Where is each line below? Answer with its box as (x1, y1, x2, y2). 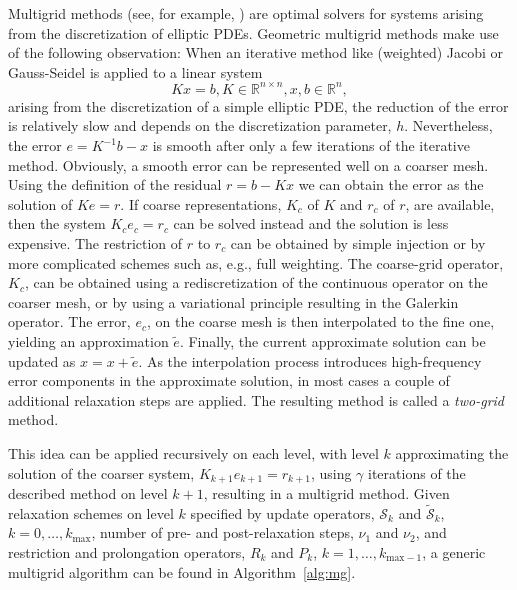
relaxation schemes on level (8, 502, 174, 523)
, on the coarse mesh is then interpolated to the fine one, (146, 311, 495, 332)
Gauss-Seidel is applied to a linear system (8, 61, 263, 82)
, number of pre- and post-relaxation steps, (91, 522, 354, 543)
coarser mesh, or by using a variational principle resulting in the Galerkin (8, 291, 459, 312)
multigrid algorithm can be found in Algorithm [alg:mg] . (8, 561, 356, 582)
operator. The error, (8, 311, 131, 332)
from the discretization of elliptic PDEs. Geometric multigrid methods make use (8, 22, 499, 43)
